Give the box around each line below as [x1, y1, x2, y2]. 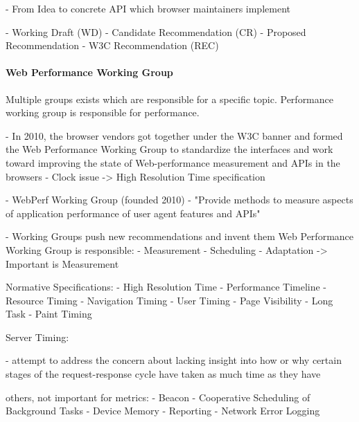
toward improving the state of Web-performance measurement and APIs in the [6, 155, 340, 169]
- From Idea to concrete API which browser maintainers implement [6, 1, 290, 15]
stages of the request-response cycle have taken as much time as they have [6, 367, 321, 381]
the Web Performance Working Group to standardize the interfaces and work [6, 142, 333, 156]
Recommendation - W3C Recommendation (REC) [6, 38, 219, 53]
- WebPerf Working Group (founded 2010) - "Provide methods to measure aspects [6, 192, 353, 207]
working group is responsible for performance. [6, 105, 200, 120]
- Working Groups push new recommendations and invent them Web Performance [6, 229, 354, 244]
